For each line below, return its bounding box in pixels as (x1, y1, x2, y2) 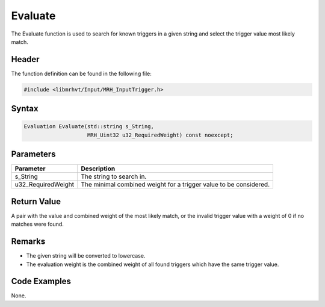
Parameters (11, 149, 56, 160)
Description (81, 164, 116, 173)
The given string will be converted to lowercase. (26, 252, 146, 259)
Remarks (11, 237, 46, 247)
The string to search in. (81, 172, 147, 181)
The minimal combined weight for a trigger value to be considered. (81, 181, 270, 189)
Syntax (11, 104, 39, 114)
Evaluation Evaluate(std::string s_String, (23, 123, 155, 130)
